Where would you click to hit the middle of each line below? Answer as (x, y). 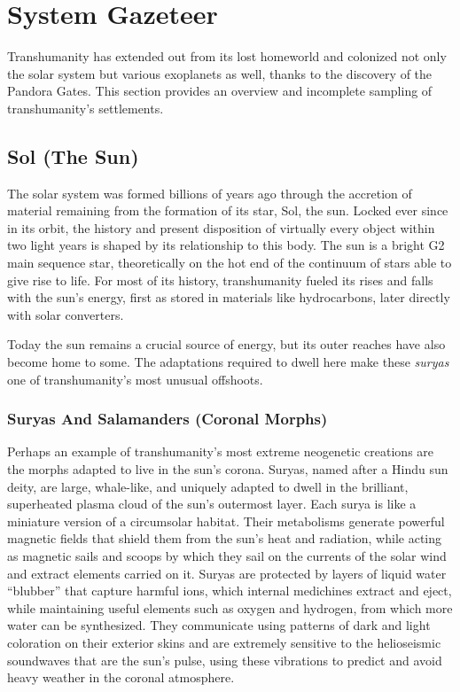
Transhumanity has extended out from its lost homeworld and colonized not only (227, 56)
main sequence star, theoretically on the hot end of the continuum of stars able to (230, 263)
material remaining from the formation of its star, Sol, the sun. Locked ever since (228, 210)
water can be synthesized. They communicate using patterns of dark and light (219, 625)
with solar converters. (66, 314)
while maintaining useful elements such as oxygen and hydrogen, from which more (230, 607)
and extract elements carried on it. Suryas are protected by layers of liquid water (227, 573)
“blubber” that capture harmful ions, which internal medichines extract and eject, (230, 591)
